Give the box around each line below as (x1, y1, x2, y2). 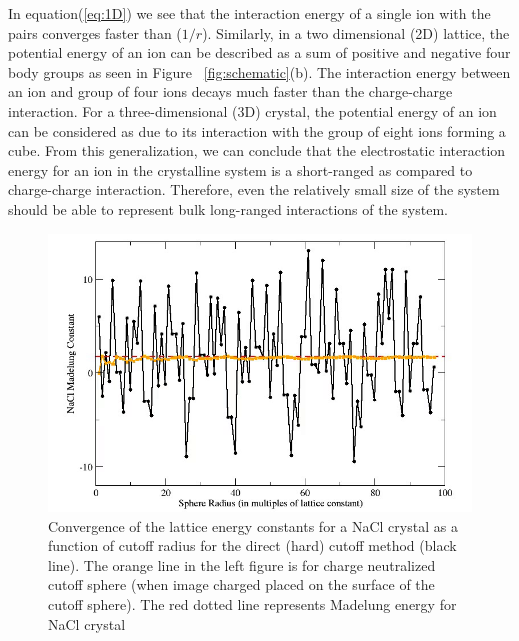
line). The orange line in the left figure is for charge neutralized (48, 554, 436, 575)
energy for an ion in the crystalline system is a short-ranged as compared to (8, 159, 473, 180)
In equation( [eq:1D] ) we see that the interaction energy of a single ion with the (8, 3, 491, 23)
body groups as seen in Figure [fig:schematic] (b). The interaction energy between (8, 61, 511, 82)
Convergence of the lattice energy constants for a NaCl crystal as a (48, 515, 458, 536)
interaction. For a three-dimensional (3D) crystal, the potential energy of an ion (8, 100, 497, 121)
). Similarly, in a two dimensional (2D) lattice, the (202, 22, 510, 43)
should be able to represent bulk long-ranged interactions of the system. (8, 198, 448, 219)
